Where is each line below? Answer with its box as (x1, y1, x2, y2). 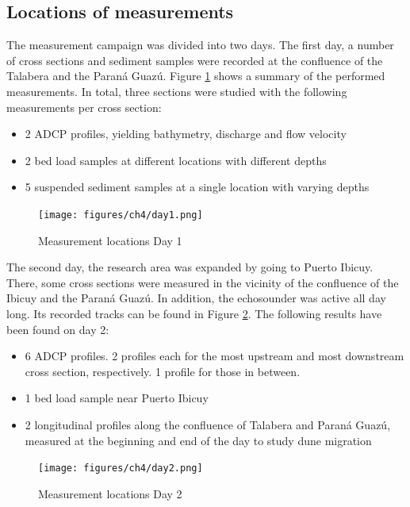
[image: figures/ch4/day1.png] (38, 209, 203, 221)
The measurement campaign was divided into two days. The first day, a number (6, 36, 394, 53)
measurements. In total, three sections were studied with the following (6, 83, 347, 99)
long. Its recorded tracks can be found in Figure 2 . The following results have (6, 305, 382, 321)
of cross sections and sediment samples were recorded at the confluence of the (6, 52, 383, 68)
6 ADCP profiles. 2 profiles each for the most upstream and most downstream (25, 348, 404, 364)
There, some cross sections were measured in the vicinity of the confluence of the (6, 274, 399, 290)
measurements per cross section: (6, 98, 162, 115)
